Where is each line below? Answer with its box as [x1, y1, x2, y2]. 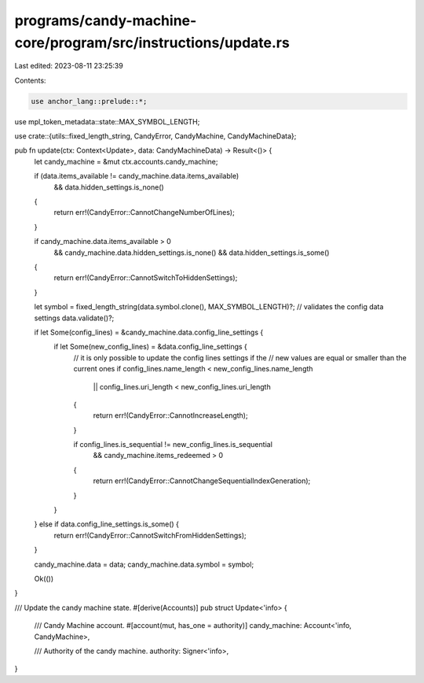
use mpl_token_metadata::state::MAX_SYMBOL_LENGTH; [14, 116, 200, 126]
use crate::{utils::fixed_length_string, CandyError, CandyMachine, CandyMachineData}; [14, 131, 297, 141]
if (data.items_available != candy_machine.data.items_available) [34, 172, 239, 181]
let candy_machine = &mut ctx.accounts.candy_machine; [34, 157, 218, 166]
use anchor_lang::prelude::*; [31, 97, 148, 105]
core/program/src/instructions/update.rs [14, 34, 290, 51]
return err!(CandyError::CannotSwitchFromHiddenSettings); [53, 530, 247, 540]
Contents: [14, 76, 46, 85]
